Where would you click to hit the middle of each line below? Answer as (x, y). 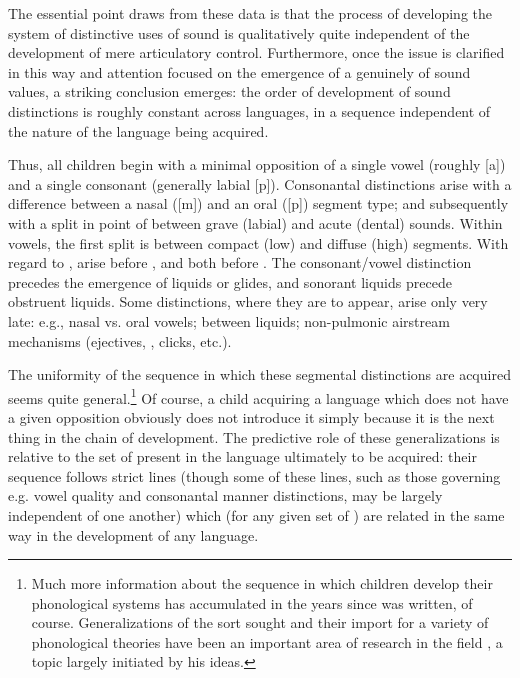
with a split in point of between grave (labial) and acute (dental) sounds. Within (255, 222)
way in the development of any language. (133, 534)
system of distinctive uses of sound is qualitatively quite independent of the (239, 32)
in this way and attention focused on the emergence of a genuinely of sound (239, 71)
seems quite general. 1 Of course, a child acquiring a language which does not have (258, 396)
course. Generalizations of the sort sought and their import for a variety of (260, 622)
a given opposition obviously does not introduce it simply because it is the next (251, 416)
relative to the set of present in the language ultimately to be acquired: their (242, 456)
